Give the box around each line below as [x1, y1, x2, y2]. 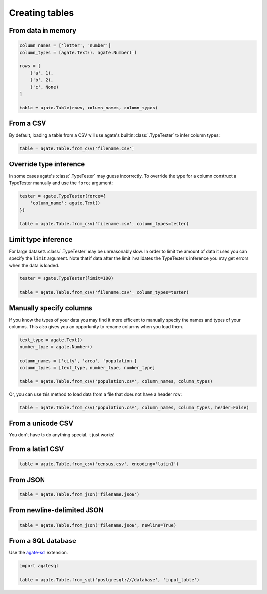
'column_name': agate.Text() [30, 200, 101, 206]
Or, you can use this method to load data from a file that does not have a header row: [9, 391, 182, 397]
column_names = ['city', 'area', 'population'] [19, 358, 137, 364]
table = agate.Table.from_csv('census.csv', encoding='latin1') [19, 461, 179, 467]
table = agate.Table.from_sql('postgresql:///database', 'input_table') [19, 577, 200, 582]
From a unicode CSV [9, 419, 74, 428]
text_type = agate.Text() [19, 337, 83, 343]
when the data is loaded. [9, 262, 59, 268]
